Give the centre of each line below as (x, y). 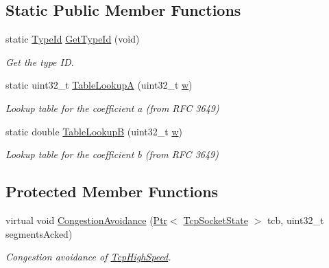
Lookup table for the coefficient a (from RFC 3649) (112, 108)
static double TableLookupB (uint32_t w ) (94, 131)
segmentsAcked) (39, 233)
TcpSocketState (216, 220)
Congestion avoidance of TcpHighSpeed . (88, 257)
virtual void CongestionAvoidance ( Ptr (87, 220)
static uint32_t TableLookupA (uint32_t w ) (99, 85)
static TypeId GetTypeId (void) (73, 39)
